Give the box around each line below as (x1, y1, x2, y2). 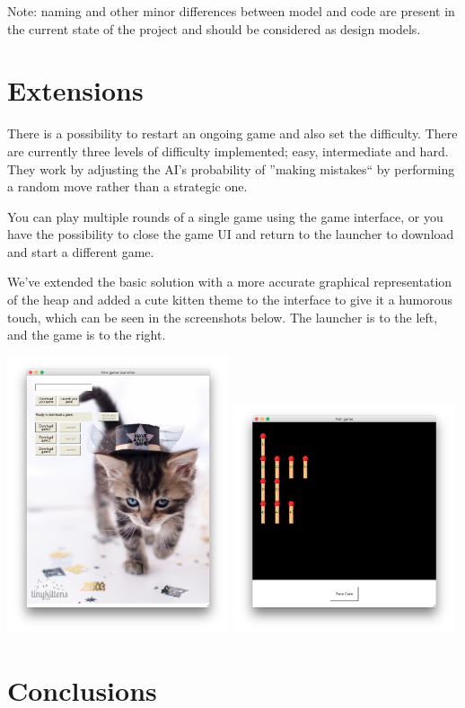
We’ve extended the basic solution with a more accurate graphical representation (7, 272, 452, 291)
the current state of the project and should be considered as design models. (7, 19, 421, 38)
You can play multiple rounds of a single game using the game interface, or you (7, 207, 443, 226)
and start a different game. (7, 242, 154, 261)
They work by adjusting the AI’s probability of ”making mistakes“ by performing (7, 159, 455, 178)
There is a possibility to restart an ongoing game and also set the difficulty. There (7, 124, 458, 143)
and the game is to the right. (7, 325, 166, 344)
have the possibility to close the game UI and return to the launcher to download (7, 225, 454, 243)
